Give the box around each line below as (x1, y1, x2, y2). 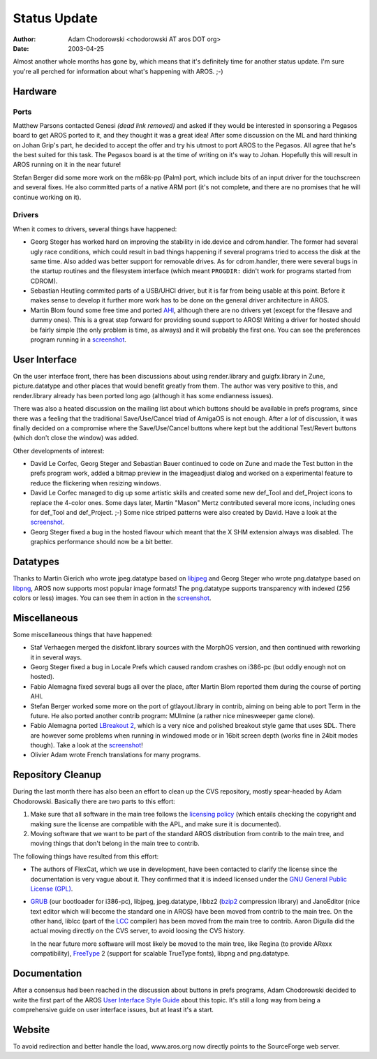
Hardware (13, 85, 57, 97)
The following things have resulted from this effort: (13, 852, 159, 861)
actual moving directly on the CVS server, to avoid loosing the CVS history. (30, 926, 246, 935)
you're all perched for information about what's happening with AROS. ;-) (13, 67, 223, 75)
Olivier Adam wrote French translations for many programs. (30, 751, 201, 759)
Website (13, 1023, 50, 1035)
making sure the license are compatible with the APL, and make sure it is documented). (30, 819, 281, 828)
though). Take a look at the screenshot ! (30, 741, 143, 750)
